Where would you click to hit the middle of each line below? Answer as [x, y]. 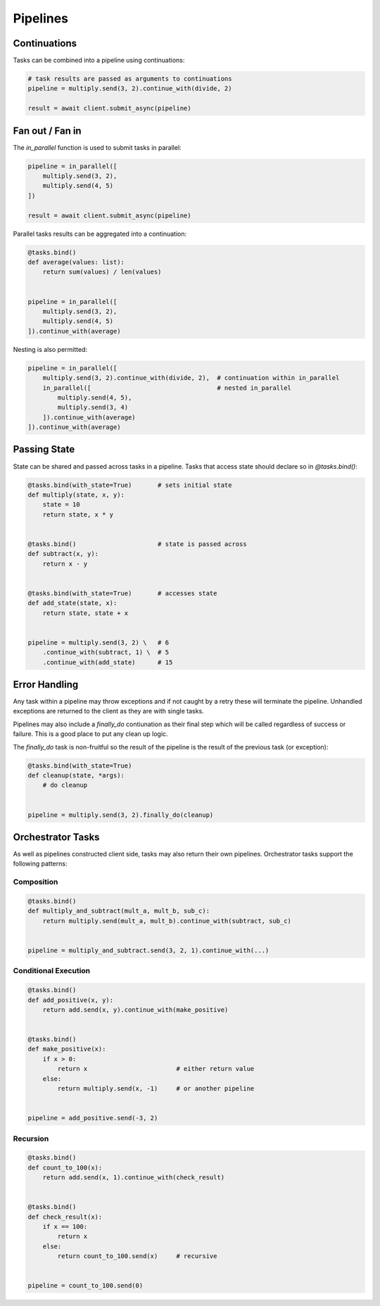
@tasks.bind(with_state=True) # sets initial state [130, 485]
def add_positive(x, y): [71, 1000]
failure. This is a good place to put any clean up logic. [90, 734]
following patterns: [40, 864]
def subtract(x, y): [63, 554]
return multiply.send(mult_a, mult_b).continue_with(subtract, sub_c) [167, 921]
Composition [36, 882]
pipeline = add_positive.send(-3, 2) [93, 1118]
